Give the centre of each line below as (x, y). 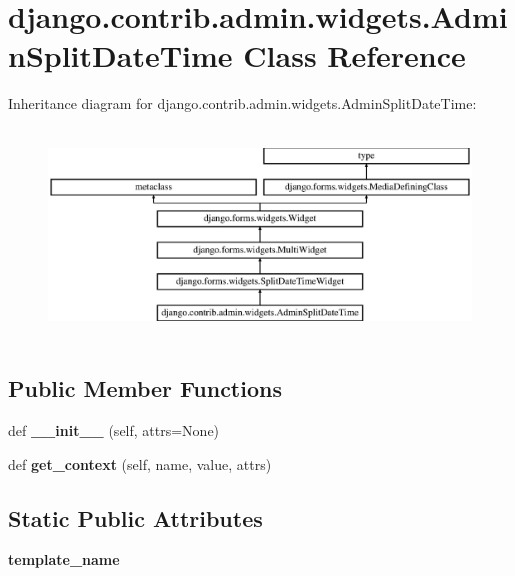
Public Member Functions (145, 388)
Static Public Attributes (135, 517)
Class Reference (354, 55)
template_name (64, 559)
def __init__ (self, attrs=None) (114, 430)
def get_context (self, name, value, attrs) (140, 463)
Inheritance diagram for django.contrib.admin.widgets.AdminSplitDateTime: (242, 103)
